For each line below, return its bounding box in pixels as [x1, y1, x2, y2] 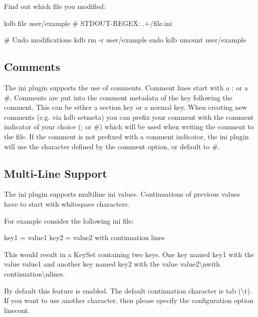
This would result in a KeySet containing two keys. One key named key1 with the [4, 249, 255, 259]
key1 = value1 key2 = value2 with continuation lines [4, 232, 165, 243]
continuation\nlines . [4, 268, 65, 279]
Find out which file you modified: [4, 1, 106, 11]
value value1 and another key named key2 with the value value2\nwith [4, 259, 220, 269]
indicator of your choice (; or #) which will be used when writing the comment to [4, 121, 254, 132]
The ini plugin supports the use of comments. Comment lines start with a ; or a [4, 82, 248, 92]
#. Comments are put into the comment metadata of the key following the [4, 92, 233, 102]
